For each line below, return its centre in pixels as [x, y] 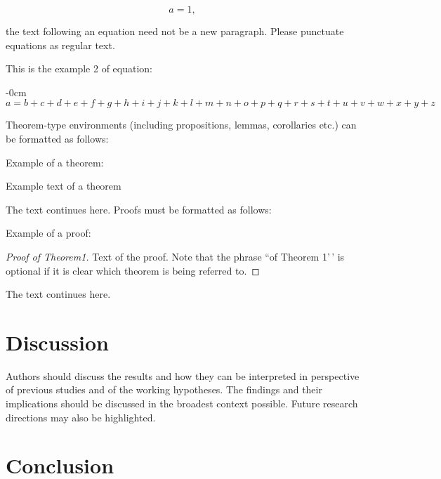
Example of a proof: [48, 233]
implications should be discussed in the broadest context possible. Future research [182, 403]
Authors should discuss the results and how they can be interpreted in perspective [183, 375]
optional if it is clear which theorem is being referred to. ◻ [133, 270]
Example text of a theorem [64, 186]
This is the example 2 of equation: [79, 68]
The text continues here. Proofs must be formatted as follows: [139, 209]
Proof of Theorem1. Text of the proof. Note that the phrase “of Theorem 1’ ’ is [175, 256]
